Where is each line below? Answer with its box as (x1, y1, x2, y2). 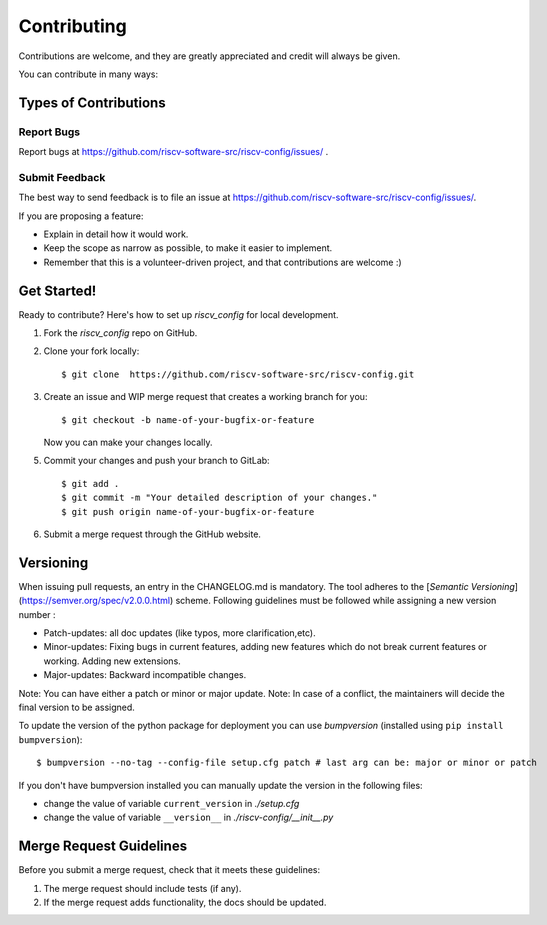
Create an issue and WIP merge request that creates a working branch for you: (43, 391, 368, 403)
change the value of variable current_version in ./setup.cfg (43, 797, 300, 809)
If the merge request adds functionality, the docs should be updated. (43, 896, 327, 909)
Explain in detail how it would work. (43, 228, 189, 240)
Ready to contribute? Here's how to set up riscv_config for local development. (18, 308, 339, 320)
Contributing (18, 15, 127, 37)
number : (18, 608, 56, 620)
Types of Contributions (18, 94, 166, 111)
